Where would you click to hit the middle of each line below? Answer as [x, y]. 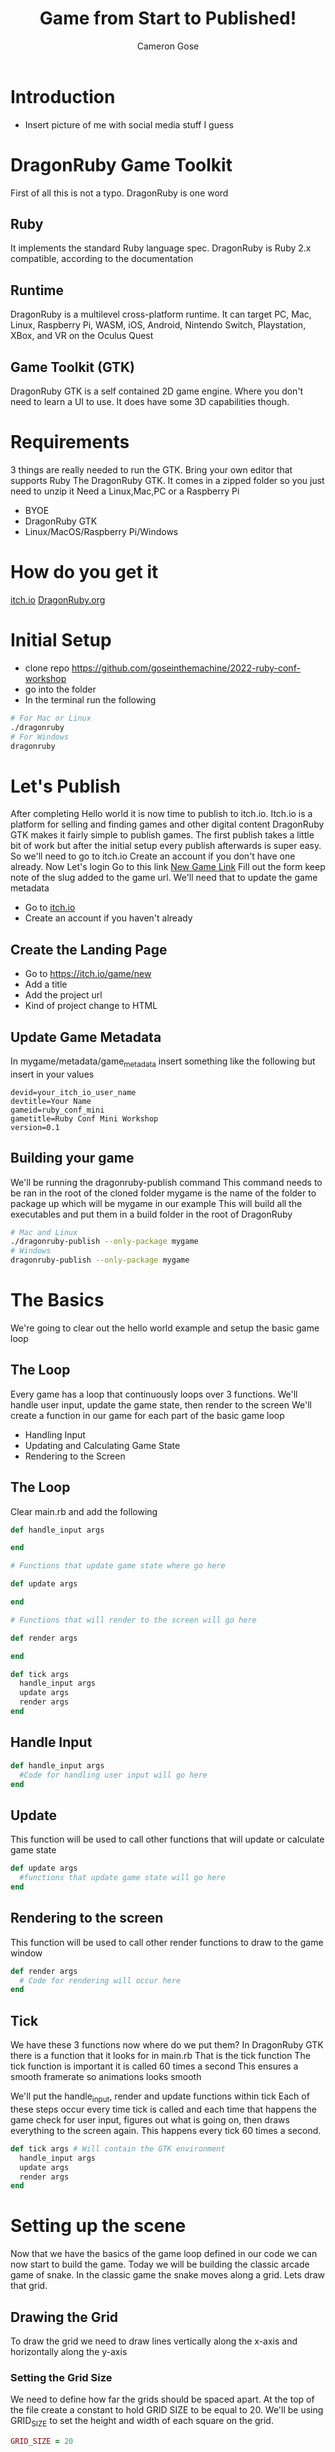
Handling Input [55, 1434]
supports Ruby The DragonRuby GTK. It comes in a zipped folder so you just [167, 480]
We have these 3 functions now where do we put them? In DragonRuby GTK [167, 2045]
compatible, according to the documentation [102, 259]
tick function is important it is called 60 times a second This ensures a [154, 2066]
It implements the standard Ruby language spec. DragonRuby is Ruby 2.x [161, 248]
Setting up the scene [98, 2226]
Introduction [63, 96]
